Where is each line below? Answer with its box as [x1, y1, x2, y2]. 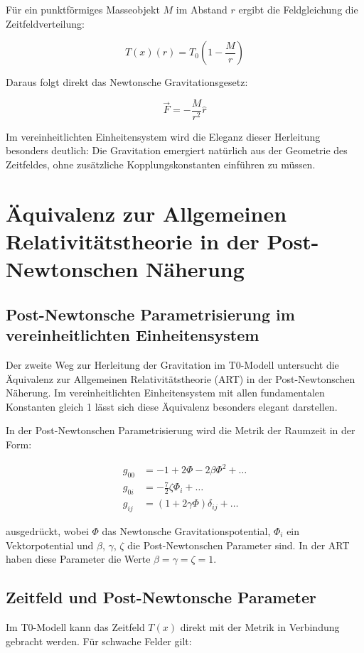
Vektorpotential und [6, 537, 94, 552]
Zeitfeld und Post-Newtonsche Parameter [6, 586, 316, 608]
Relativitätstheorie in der [6, 227, 259, 255]
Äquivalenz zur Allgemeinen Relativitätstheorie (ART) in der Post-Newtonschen [6, 371, 355, 386]
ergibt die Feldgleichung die [238, 2, 358, 16]
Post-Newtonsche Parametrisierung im [6, 303, 295, 325]
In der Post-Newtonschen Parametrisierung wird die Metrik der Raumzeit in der [6, 423, 355, 438]
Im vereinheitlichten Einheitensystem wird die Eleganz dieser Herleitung [6, 129, 321, 144]
